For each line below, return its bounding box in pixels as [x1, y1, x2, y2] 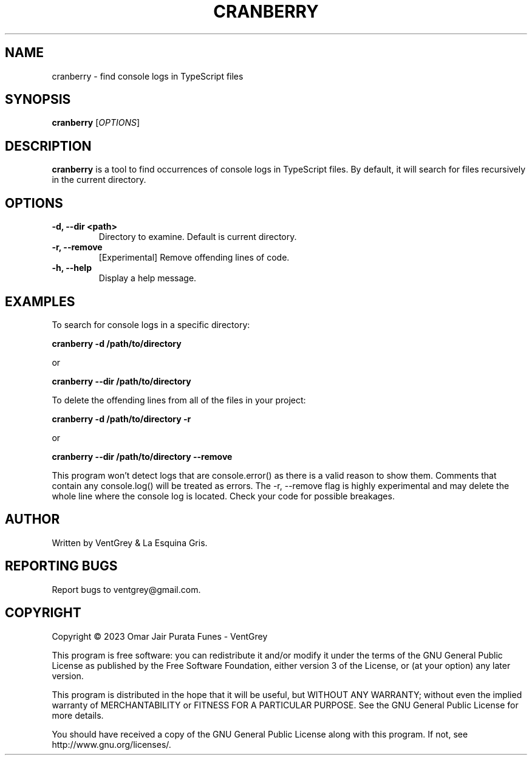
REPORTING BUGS [5, 558, 118, 574]
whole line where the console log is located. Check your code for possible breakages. [52, 490, 395, 501]
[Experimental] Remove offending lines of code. [98, 252, 290, 263]
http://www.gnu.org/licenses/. [52, 739, 171, 750]
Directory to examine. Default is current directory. [98, 231, 297, 242]
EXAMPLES [5, 293, 75, 309]
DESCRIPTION [5, 138, 92, 154]
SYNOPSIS [5, 92, 71, 108]
